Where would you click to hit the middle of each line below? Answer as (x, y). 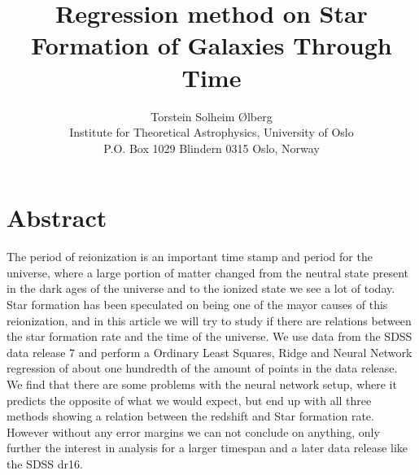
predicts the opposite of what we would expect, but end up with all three (189, 400)
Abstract (57, 218)
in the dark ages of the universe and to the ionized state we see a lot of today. (201, 288)
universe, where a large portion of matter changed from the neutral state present (208, 272)
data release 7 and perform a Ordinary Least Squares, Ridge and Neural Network (209, 352)
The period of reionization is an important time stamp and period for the (190, 257)
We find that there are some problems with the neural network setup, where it (202, 383)
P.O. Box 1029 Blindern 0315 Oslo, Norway (212, 148)
